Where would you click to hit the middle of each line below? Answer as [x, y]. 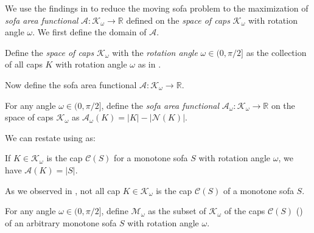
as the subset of [177, 211]
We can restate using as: [50, 137]
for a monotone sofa [151, 158]
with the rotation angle [155, 52]
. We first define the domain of [89, 32]
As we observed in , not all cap [63, 190]
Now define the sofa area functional [71, 84]
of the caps [245, 211]
